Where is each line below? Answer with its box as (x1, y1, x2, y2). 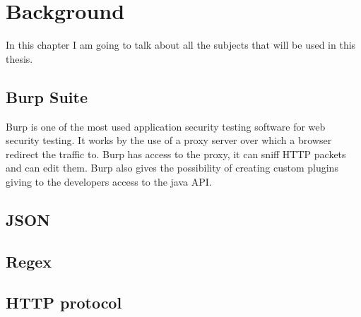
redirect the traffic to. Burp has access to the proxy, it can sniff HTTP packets (6, 146, 346, 161)
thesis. (6, 51, 33, 66)
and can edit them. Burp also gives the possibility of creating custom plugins (6, 160, 338, 175)
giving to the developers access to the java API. (6, 174, 212, 189)
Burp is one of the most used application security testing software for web (6, 119, 326, 133)
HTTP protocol (6, 292, 122, 313)
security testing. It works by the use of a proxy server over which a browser (6, 133, 332, 148)
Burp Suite (6, 85, 88, 107)
